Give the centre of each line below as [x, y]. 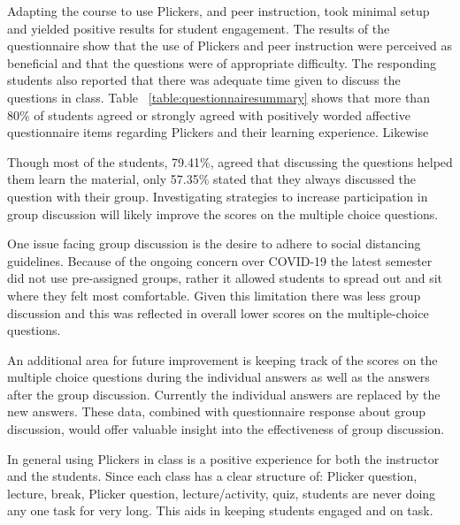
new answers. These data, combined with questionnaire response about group [217, 411]
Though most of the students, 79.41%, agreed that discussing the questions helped [230, 161]
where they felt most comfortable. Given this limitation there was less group [214, 295]
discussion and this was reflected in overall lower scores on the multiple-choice [218, 312]
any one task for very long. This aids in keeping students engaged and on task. [220, 510]
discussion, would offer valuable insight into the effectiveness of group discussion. [226, 429]
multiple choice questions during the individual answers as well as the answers [218, 377]
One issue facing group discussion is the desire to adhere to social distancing [214, 243]
